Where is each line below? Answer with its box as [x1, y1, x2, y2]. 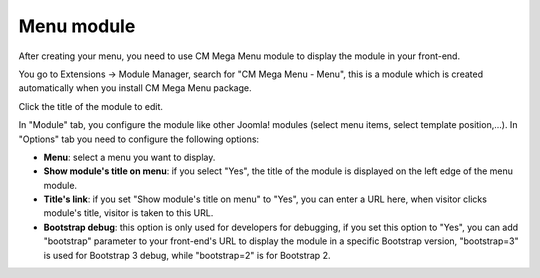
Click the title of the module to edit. [18, 100, 164, 112]
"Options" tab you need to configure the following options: [18, 133, 260, 145]
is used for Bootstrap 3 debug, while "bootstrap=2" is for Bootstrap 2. [43, 249, 331, 261]
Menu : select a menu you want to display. [43, 151, 216, 163]
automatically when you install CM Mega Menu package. [18, 82, 252, 94]
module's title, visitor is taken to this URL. [43, 207, 214, 219]
